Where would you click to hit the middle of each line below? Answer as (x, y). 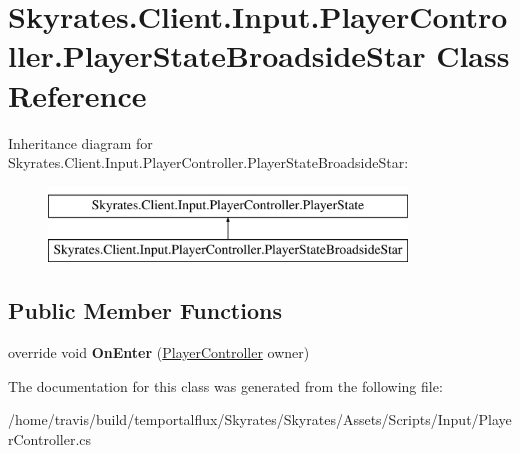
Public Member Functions (145, 310)
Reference (77, 94)
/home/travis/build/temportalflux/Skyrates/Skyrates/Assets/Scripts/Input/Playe (260, 419)
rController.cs (50, 438)
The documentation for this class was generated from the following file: (225, 385)
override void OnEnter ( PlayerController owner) (159, 352)
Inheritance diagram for (80, 142)
